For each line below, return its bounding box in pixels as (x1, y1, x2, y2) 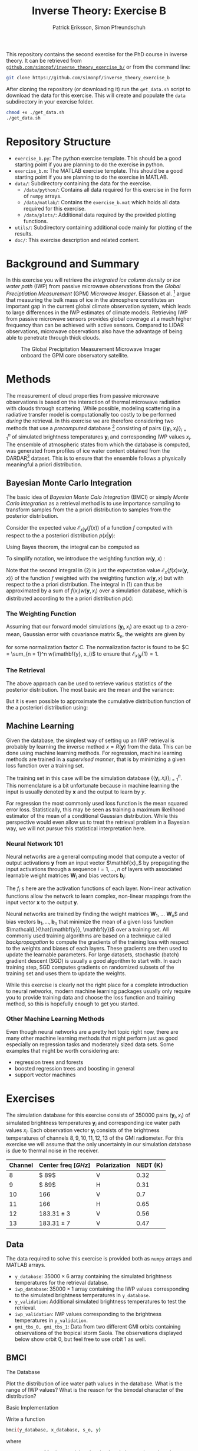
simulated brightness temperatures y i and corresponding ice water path (6, 1119, 181, 1128)
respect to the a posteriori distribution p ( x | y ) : (6, 532, 116, 539)
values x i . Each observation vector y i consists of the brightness (6, 1127, 160, 1136)
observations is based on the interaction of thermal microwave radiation (6, 398, 181, 406)
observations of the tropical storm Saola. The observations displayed (14, 1329, 183, 1336)
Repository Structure (6, 135, 111, 149)
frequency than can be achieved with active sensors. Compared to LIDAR (6, 321, 184, 329)
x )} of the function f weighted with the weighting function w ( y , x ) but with (6, 575, 184, 581)
